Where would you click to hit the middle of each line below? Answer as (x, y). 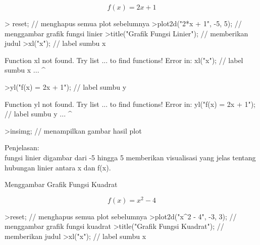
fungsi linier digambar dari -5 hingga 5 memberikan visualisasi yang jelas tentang (130, 157)
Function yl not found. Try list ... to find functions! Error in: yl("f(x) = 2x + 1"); (130, 104)
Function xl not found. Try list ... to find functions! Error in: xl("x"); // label (124, 60)
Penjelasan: (22, 147)
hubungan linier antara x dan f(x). (58, 167)
